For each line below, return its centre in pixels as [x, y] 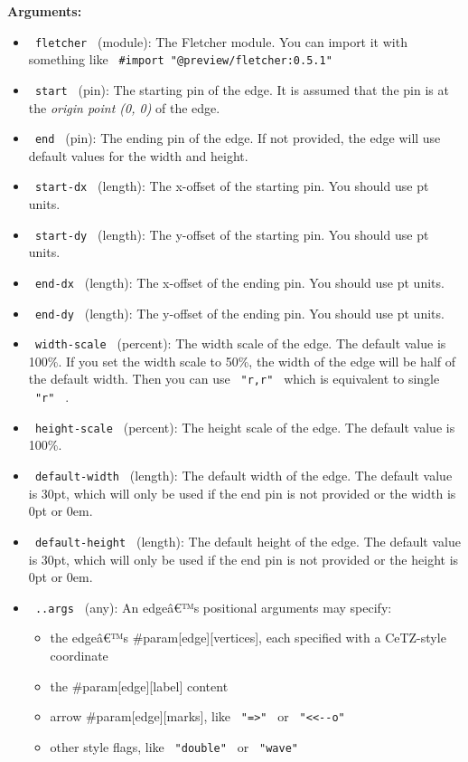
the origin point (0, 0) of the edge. [124, 107]
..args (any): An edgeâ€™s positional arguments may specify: [213, 607]
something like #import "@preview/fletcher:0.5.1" [180, 59]
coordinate [79, 655]
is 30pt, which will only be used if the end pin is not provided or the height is [243, 559]
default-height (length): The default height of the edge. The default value [248, 541]
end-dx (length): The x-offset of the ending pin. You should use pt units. [239, 282]
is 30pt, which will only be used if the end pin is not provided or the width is [242, 493]
